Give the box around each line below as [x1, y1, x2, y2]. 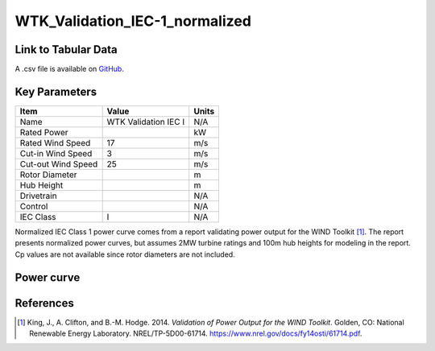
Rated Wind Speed [19, 137, 91, 148]
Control [19, 200, 48, 212]
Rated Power [19, 126, 68, 138]
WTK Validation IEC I [106, 116, 185, 127]
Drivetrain [19, 190, 57, 201]
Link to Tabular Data [14, 43, 118, 56]
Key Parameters [14, 85, 97, 98]
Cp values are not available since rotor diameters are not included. [14, 250, 235, 259]
